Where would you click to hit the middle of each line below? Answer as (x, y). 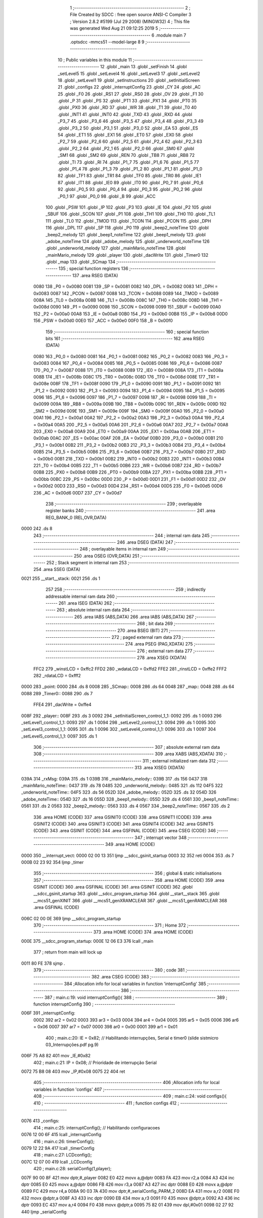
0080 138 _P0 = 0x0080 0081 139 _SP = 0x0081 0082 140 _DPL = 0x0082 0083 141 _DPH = (126, 286)
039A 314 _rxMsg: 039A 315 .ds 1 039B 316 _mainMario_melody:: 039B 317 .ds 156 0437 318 (114, 779)
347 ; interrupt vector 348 (161, 837)
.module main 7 (171, 35)
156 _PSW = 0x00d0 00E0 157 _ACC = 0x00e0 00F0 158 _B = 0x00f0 (103, 321)
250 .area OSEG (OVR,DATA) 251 (107, 556)
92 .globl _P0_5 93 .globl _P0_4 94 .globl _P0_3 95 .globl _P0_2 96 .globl (130, 190)
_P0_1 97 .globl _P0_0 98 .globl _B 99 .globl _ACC (107, 196)
